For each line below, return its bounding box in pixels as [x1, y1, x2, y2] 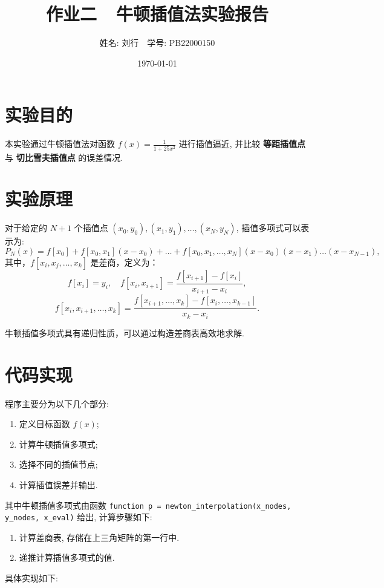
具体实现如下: [5, 572, 58, 584]
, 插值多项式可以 [236, 221, 301, 234]
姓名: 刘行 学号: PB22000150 [99, 36, 215, 49]
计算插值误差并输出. [19, 478, 98, 491]
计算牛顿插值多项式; [19, 437, 98, 450]
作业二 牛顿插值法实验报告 [45, 1, 269, 26]
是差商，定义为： [90, 255, 158, 268]
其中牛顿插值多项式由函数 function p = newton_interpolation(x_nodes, [5, 498, 291, 511]
